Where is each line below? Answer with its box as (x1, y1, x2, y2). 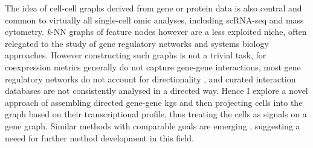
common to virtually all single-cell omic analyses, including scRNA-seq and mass (5, 13, 304, 26)
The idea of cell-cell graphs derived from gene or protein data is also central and (5, 2, 302, 14)
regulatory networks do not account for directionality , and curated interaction (5, 72, 296, 85)
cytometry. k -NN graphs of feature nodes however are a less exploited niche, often (5, 25, 307, 38)
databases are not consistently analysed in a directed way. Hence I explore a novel (5, 84, 308, 97)
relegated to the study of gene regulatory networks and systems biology (5, 37, 269, 49)
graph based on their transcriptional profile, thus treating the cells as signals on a (5, 108, 307, 120)
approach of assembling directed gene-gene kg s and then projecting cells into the (5, 96, 303, 108)
